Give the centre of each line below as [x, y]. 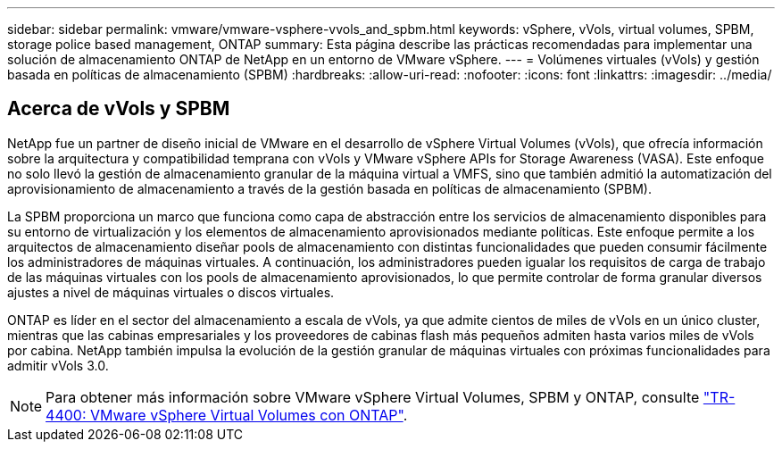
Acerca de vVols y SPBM [119, 109]
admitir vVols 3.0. [58, 365]
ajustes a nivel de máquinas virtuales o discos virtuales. [171, 292]
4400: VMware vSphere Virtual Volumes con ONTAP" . [227, 415]
